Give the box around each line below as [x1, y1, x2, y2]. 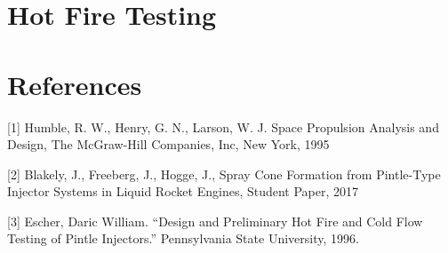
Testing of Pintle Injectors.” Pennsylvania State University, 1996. [7, 229, 359, 248]
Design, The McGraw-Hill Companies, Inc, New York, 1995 [7, 135, 330, 154]
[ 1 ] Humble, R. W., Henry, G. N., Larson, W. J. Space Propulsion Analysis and [7, 117, 439, 136]
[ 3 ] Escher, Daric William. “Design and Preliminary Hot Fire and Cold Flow [7, 211, 423, 230]
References [7, 66, 142, 102]
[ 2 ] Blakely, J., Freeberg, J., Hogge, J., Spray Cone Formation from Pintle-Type [7, 164, 441, 183]
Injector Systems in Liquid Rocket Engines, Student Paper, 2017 [7, 182, 359, 201]
